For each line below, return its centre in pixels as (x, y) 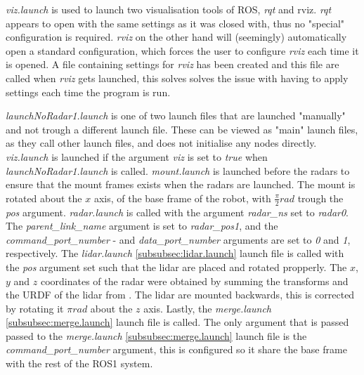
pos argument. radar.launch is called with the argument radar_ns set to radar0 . (177, 212)
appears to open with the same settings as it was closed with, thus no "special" (175, 23)
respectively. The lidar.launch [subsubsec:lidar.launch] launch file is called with (175, 253)
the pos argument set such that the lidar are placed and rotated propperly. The (176, 267)
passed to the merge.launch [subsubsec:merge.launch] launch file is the (156, 335)
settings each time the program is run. (88, 92)
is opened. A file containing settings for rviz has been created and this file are (173, 64)
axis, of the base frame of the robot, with (182, 198)
